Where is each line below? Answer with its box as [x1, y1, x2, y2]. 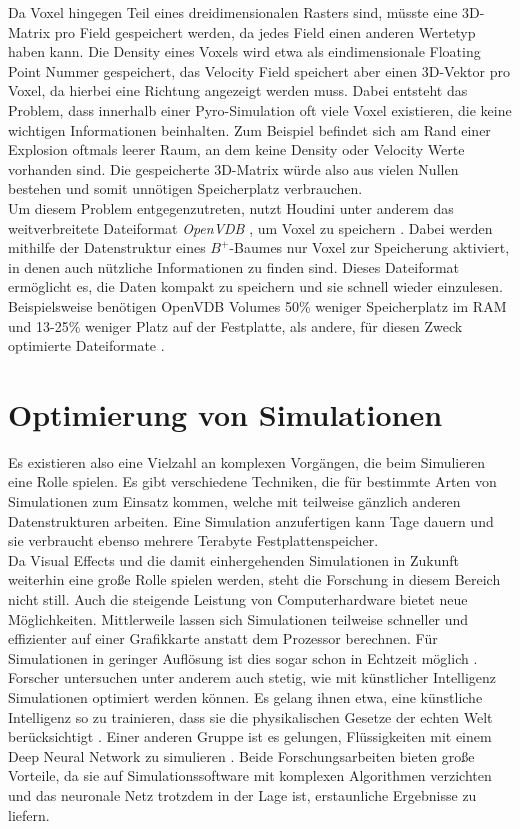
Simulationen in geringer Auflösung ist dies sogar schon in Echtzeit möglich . [8, 647, 478, 668]
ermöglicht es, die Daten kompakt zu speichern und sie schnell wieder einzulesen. [8, 276, 503, 297]
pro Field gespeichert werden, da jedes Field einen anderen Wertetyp [54, 21, 476, 42]
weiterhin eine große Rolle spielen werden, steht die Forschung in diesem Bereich [8, 569, 501, 590]
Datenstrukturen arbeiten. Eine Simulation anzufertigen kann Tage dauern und [8, 510, 494, 531]
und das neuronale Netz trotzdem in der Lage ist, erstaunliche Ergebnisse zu [8, 784, 477, 805]
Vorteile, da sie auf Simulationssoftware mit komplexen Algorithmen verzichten [8, 765, 492, 786]
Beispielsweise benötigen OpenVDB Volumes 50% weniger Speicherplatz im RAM [8, 295, 507, 316]
